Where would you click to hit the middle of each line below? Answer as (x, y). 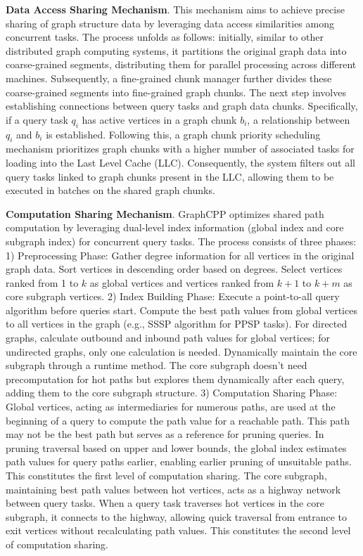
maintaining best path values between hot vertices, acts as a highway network (173, 489)
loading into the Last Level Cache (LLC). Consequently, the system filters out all (180, 162)
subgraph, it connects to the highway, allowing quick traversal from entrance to (176, 516)
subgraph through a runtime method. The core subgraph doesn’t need (157, 365)
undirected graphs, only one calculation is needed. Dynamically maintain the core (181, 351)
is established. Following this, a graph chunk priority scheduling (183, 134)
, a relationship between (299, 119)
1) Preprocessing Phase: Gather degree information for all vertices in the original (180, 255)
